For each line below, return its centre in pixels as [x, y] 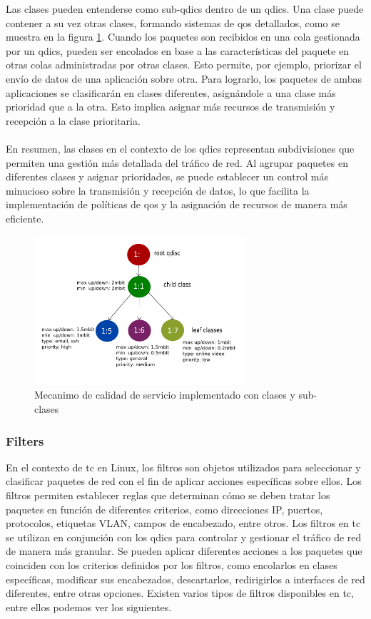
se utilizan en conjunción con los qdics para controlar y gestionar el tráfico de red [184, 537]
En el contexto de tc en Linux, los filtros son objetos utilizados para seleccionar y [183, 467]
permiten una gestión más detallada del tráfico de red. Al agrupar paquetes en [177, 162]
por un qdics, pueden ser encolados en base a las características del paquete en [177, 50]
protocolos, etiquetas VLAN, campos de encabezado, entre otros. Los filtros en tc [183, 523]
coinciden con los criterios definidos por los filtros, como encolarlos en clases [172, 564]
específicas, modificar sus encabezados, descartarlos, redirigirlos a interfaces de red [185, 579]
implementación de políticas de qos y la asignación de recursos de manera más [177, 204]
